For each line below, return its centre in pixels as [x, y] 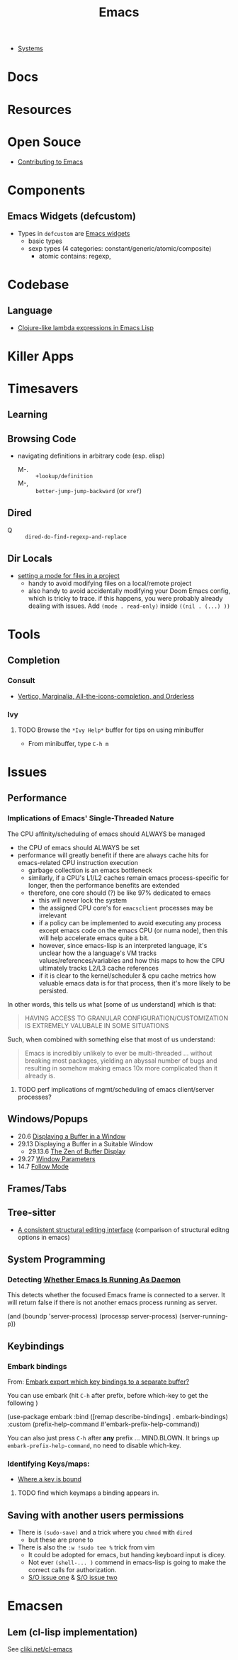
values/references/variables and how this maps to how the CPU [132, 960]
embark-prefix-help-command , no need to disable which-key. [95, 1445]
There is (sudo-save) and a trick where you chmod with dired [105, 1532]
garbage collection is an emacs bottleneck [90, 870]
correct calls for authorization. [72, 1570]
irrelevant [53, 915]
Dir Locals [30, 559]
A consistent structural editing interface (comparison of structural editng [123, 1229]
